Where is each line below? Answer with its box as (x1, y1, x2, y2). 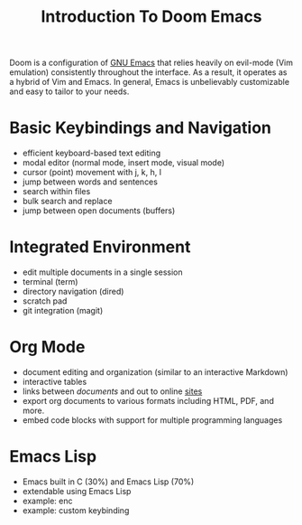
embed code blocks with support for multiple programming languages (22, 415, 283, 426)
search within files (22, 186, 91, 197)
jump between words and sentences (22, 176, 158, 187)
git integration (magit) (22, 305, 104, 316)
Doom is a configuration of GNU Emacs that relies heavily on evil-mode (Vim (9, 57, 293, 69)
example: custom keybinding (22, 504, 130, 516)
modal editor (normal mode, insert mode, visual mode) (22, 157, 225, 168)
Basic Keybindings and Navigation (9, 117, 272, 138)
